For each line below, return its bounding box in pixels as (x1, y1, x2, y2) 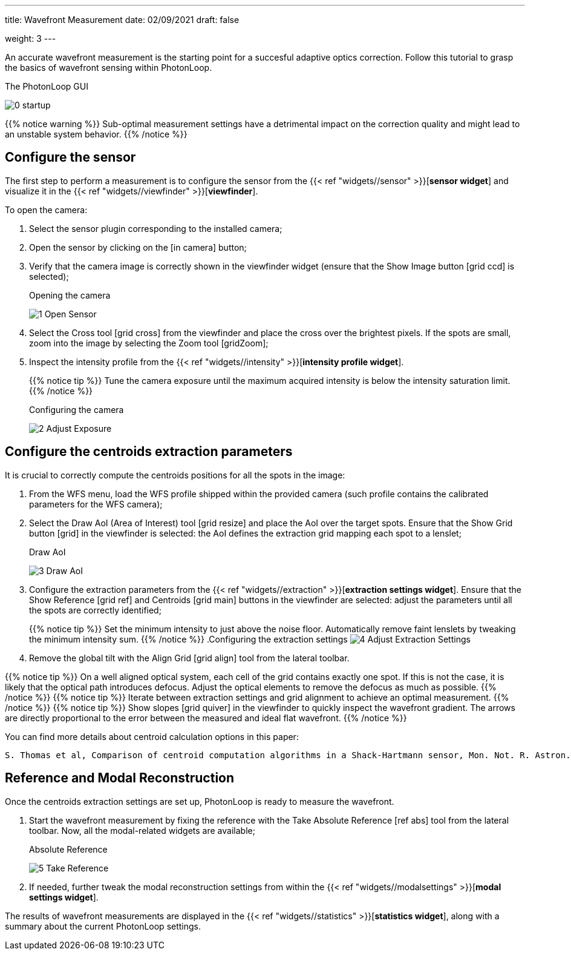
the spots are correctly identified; (29, 604, 162, 615)
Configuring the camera (29, 404, 124, 415)
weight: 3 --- (5, 33, 56, 44)
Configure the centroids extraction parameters (5, 444, 293, 460)
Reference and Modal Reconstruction (5, 770, 235, 786)
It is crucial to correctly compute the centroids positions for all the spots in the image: (5, 469, 345, 480)
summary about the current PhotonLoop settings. (5, 920, 201, 931)
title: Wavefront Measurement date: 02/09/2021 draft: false (5, 15, 240, 25)
